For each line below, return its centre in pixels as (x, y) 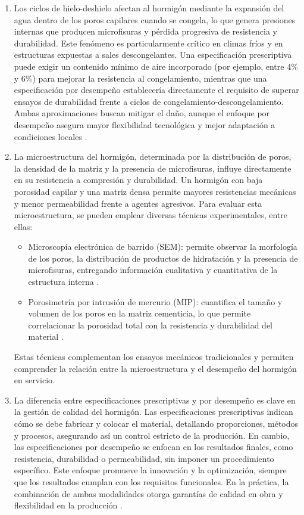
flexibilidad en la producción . (68, 505)
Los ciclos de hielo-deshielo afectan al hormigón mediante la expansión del (149, 8)
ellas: (23, 226)
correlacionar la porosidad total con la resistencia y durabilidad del (150, 325)
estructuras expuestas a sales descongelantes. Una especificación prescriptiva (153, 55)
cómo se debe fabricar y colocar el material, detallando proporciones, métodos (156, 423)
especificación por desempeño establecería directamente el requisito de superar (156, 90)
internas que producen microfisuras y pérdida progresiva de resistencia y (145, 31)
